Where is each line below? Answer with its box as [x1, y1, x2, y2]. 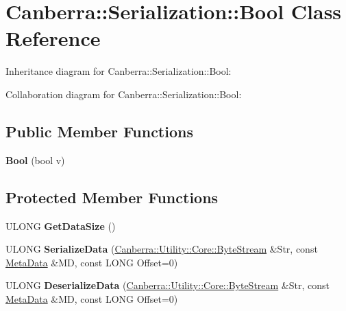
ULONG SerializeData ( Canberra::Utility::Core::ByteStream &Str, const [5, 242, 318, 256]
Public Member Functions [5, 120, 193, 141]
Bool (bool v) [5, 152, 65, 167]
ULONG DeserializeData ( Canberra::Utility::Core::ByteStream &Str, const [5, 278, 330, 292]
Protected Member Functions [5, 186, 219, 207]
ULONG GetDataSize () [5, 218, 116, 233]
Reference [5, 24, 101, 52]
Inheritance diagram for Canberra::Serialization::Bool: [5, 64, 232, 78]
